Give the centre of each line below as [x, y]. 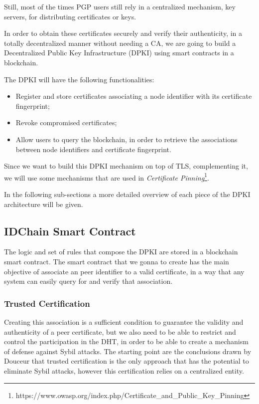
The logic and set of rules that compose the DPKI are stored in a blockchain [121, 252]
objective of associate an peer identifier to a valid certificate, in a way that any [124, 271]
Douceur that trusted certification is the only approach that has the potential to [127, 361]
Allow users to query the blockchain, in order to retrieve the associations [127, 139]
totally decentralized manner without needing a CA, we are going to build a [120, 43]
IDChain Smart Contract [70, 231]
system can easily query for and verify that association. [88, 281]
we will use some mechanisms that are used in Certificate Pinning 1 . [107, 177]
